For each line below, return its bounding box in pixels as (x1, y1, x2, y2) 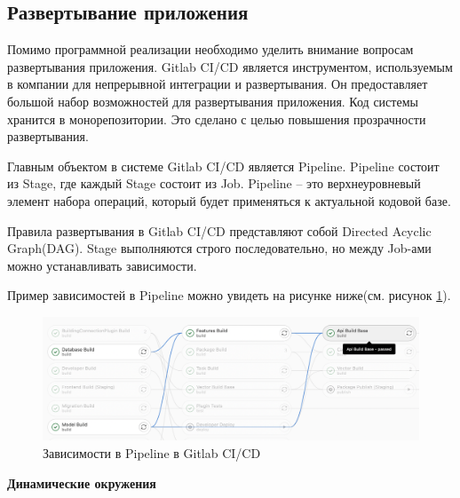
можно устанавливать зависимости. (7, 256, 197, 274)
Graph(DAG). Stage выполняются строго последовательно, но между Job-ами (7, 239, 432, 257)
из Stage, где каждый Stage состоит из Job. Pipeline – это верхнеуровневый (7, 174, 421, 193)
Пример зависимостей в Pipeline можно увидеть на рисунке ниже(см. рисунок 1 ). (7, 286, 451, 304)
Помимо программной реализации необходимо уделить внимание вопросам (7, 40, 414, 59)
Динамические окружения (7, 473, 156, 492)
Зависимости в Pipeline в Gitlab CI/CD (43, 444, 261, 462)
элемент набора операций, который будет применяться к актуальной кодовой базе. (7, 191, 451, 209)
